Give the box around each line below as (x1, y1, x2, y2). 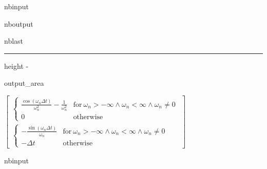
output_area (4, 78, 44, 88)
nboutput (4, 18, 33, 29)
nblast (4, 35, 24, 46)
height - (4, 60, 29, 71)
